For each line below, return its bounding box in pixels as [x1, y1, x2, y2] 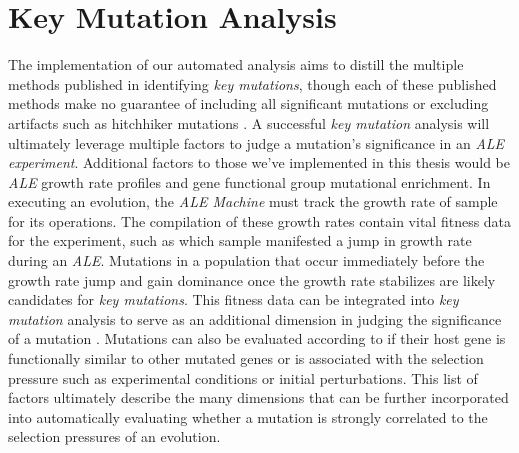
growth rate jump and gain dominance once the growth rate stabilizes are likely [8, 269, 496, 290]
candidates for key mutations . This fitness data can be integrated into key [8, 289, 459, 310]
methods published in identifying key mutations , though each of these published [8, 73, 497, 94]
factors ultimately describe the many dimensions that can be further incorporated [8, 387, 509, 408]
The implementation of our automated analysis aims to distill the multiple [8, 54, 464, 75]
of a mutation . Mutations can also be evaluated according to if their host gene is [8, 328, 506, 349]
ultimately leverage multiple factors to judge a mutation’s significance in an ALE [8, 132, 505, 153]
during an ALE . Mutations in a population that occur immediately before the [8, 250, 485, 271]
